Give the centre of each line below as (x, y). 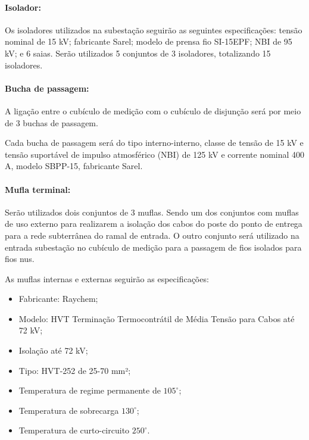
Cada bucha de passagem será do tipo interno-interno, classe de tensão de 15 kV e (154, 143)
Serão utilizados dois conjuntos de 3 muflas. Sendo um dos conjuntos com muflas (152, 212)
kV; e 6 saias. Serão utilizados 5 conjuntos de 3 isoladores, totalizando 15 (138, 53)
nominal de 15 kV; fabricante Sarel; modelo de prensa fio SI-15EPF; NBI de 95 (149, 41)
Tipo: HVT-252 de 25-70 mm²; (75, 370)
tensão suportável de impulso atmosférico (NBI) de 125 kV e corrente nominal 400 (155, 154)
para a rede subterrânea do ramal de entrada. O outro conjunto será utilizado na (152, 235)
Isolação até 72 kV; (53, 350)
